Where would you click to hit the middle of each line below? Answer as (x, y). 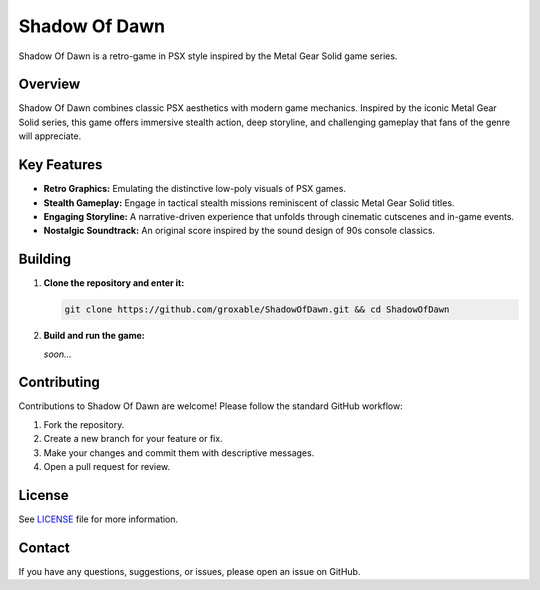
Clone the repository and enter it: (114, 283)
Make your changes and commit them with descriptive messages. (179, 452)
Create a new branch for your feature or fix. (133, 439)
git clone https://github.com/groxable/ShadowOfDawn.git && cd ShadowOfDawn (257, 309)
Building (45, 259)
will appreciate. (50, 136)
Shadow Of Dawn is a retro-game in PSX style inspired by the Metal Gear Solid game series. (208, 56)
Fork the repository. (84, 424)
